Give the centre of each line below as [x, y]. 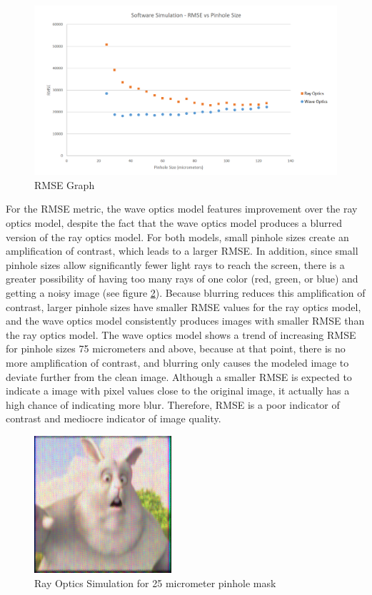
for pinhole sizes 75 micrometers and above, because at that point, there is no [176, 349]
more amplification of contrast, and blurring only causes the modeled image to [177, 362]
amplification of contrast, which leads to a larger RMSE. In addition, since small [182, 251]
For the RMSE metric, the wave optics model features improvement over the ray [182, 209]
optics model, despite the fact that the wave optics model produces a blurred [174, 223]
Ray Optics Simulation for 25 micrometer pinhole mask [155, 583]
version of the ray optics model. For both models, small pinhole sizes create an [177, 237]
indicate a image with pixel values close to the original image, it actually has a [178, 391]
